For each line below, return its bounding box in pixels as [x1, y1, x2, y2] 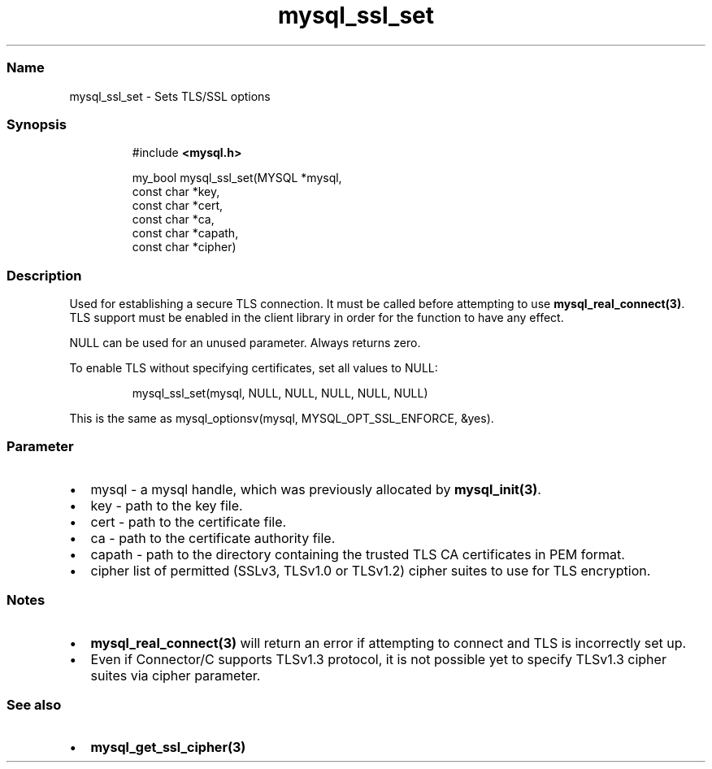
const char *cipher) [132, 240, 237, 254]
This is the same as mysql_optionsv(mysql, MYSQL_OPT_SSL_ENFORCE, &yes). [69, 411, 494, 425]
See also [7, 696, 62, 713]
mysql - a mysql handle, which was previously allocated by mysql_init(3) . [90, 480, 541, 497]
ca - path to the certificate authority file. [90, 529, 336, 546]
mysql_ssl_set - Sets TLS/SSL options [69, 89, 271, 103]
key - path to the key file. [90, 497, 243, 514]
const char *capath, [132, 226, 239, 241]
